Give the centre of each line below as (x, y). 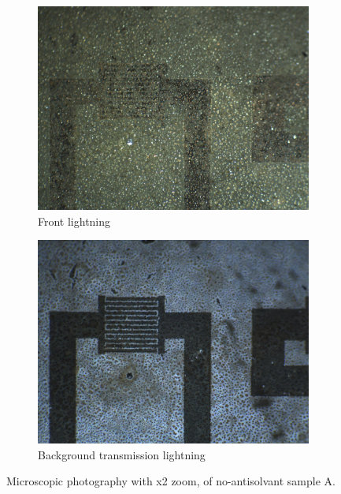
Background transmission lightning (122, 454)
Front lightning (74, 221)
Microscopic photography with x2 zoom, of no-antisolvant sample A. (171, 481)
